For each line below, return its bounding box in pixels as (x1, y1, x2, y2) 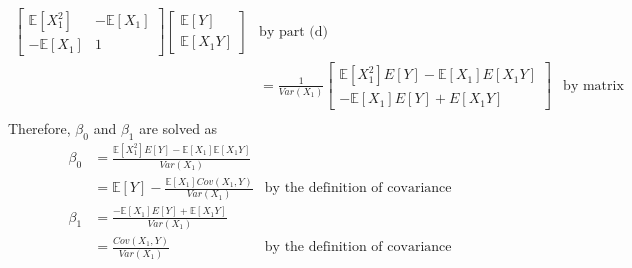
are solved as (139, 118, 218, 139)
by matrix (563, 78, 624, 93)
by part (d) (259, 24, 328, 39)
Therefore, (8, 118, 71, 139)
